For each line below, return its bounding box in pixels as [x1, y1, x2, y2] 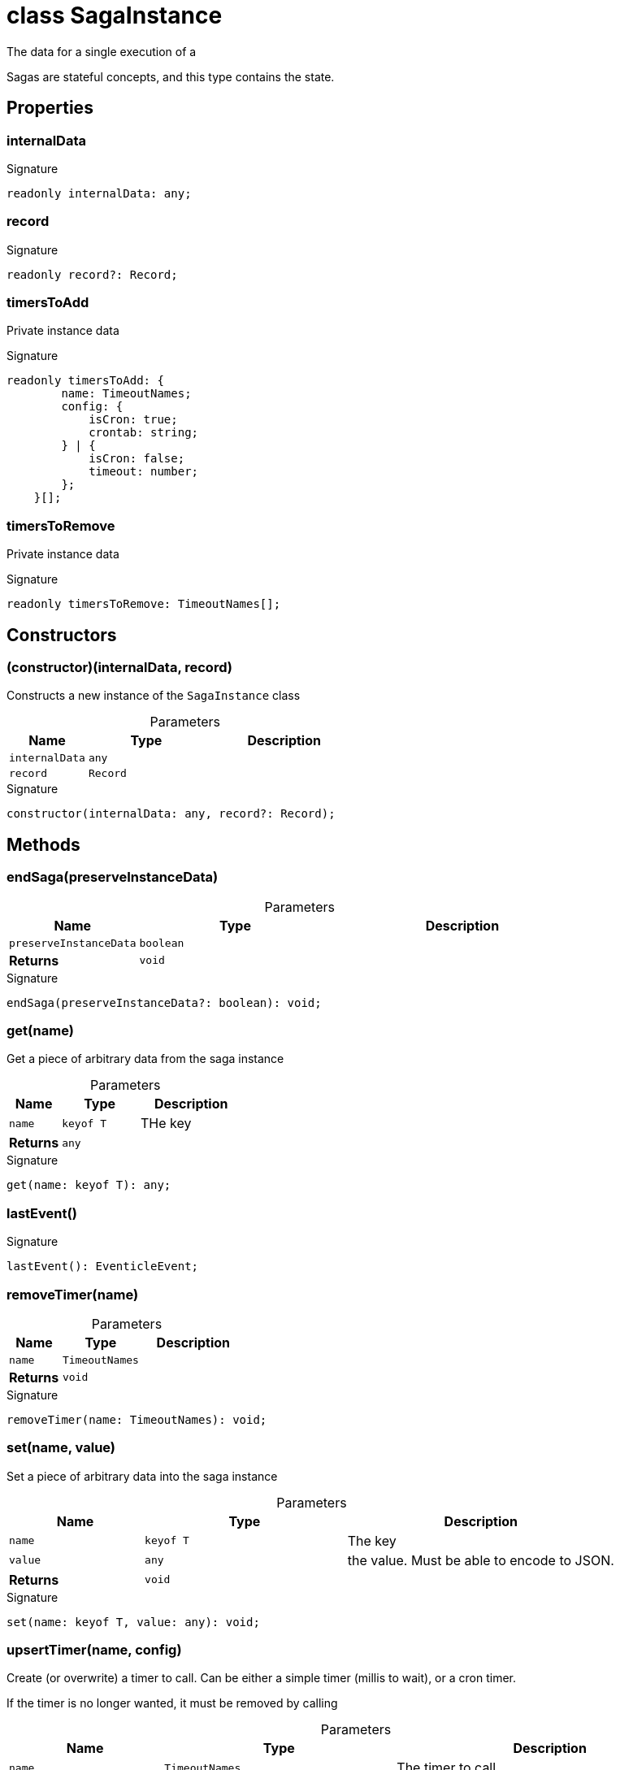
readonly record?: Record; [7, 267, 178, 281]
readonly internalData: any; [7, 186, 192, 200]
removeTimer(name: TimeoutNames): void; [7, 1412, 267, 1426]
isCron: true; [89, 413, 178, 427]
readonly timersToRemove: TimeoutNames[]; [7, 597, 281, 611]
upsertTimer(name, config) [7, 1642, 182, 1659]
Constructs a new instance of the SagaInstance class [7, 688, 301, 703]
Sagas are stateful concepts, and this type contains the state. [7, 69, 335, 84]
